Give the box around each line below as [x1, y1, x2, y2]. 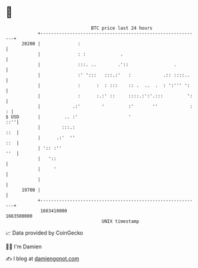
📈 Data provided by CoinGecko [5, 229, 83, 236]
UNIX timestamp [101, 218, 140, 224]
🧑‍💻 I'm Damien [5, 243, 42, 250]
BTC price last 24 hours [91, 25, 153, 31]
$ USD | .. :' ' [5, 113, 132, 120]
